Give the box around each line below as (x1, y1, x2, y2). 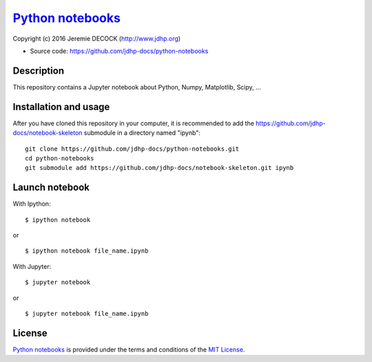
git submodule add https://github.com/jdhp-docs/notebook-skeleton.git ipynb (25, 164, 294, 172)
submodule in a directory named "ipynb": (83, 129, 201, 137)
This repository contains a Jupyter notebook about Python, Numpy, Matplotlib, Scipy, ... (12, 83, 261, 91)
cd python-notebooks (25, 154, 94, 162)
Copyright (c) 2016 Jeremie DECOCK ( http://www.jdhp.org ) (12, 34, 181, 43)
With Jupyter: (12, 262, 52, 270)
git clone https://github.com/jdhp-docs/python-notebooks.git (25, 145, 240, 153)
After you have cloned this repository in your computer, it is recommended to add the (12, 119, 255, 127)
